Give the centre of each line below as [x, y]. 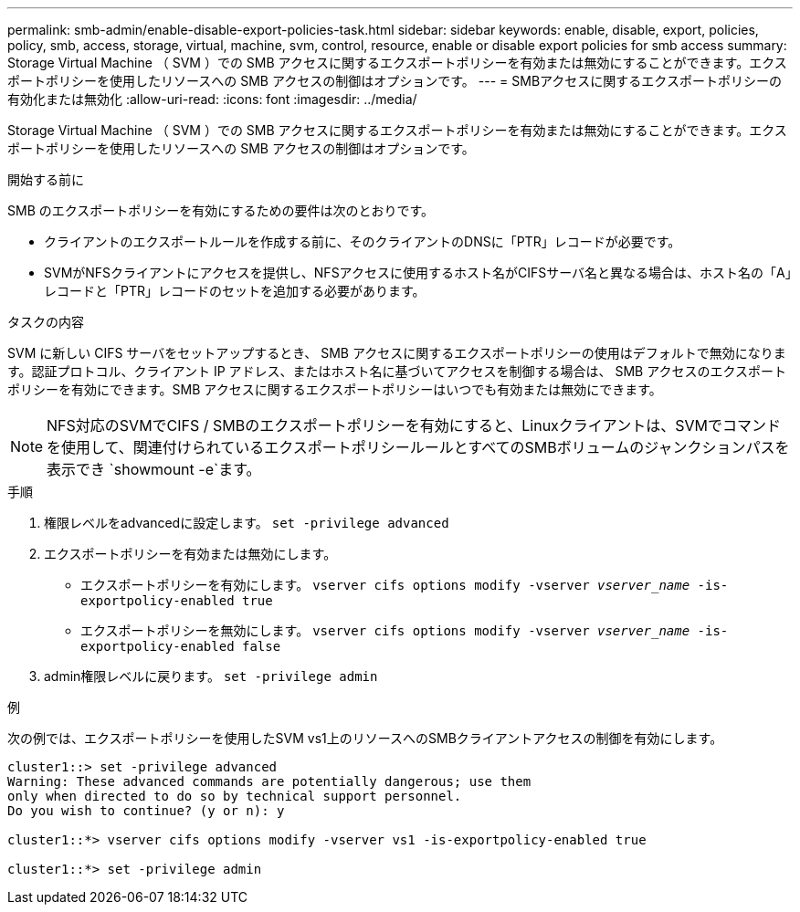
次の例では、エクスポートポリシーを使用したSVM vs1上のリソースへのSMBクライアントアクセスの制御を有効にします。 [365, 738]
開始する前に [46, 179]
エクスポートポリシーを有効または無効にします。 [190, 554]
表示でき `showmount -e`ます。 [154, 469]
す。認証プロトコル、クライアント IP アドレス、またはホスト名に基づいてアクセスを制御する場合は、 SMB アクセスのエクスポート [397, 371]
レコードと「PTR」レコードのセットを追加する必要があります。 [235, 291]
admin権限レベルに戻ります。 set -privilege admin [211, 676]
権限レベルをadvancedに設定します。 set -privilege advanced [247, 523]
